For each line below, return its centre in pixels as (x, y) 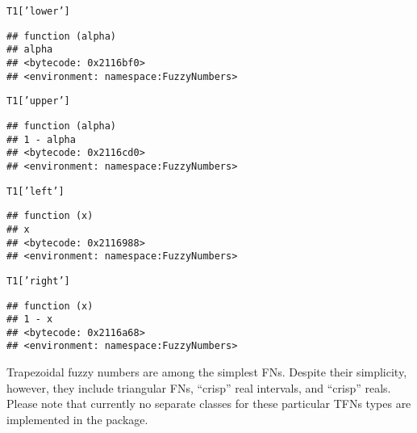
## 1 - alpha (41, 139)
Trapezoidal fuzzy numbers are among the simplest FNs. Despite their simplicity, (207, 372)
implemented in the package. (77, 419)
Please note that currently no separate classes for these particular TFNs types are (209, 404)
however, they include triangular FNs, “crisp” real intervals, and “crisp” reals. (199, 387)
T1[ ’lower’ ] (38, 11)
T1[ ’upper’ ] (38, 101)
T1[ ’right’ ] (38, 281)
